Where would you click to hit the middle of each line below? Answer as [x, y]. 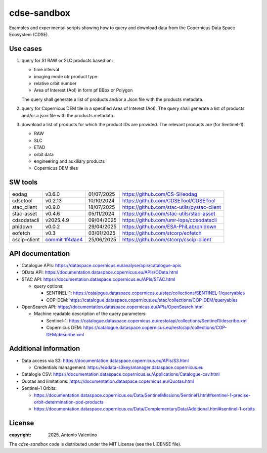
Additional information [44, 349]
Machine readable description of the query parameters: [90, 314]
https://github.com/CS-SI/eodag [159, 194]
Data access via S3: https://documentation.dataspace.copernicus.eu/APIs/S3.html [105, 361]
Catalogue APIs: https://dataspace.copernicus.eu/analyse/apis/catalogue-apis [101, 265]
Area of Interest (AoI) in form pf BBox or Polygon [83, 90]
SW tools [23, 182]
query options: [49, 286]
